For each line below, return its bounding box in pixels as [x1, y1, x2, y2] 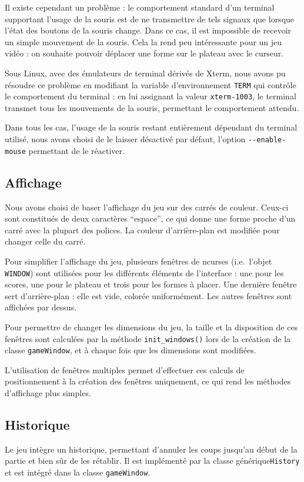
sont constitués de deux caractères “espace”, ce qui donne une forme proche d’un [5, 212, 296, 225]
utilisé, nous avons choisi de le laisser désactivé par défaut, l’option [5, 133, 246, 145]
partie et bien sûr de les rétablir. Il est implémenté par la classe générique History [5, 454, 300, 467]
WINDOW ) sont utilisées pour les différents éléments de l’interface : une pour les [5, 266, 284, 279]
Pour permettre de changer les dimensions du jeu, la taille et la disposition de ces [5, 320, 298, 333]
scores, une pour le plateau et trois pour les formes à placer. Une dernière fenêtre [5, 278, 297, 290]
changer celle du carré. [5, 235, 86, 247]
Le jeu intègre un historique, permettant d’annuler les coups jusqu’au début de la [5, 443, 298, 455]
